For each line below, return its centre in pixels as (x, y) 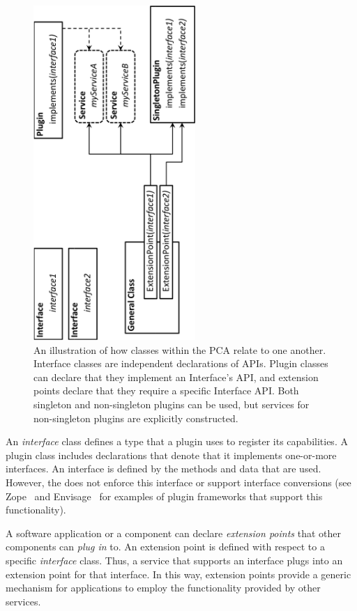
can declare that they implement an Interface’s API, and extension (176, 377)
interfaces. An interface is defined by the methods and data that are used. (164, 469)
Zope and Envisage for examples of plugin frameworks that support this (164, 496)
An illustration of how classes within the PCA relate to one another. (180, 349)
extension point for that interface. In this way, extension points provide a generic (178, 574)
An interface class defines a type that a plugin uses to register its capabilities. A (177, 441)
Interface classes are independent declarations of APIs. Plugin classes (181, 363)
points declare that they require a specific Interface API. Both (166, 390)
